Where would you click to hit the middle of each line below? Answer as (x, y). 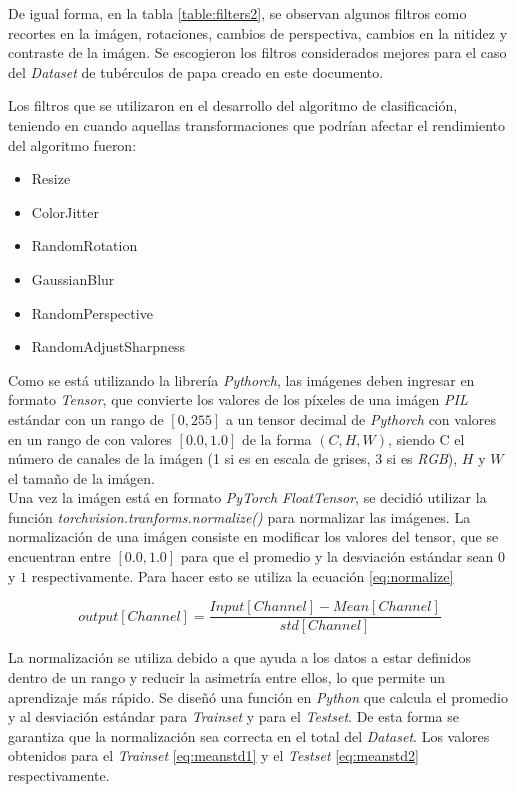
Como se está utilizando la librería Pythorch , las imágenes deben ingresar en (241, 379)
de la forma (276, 438)
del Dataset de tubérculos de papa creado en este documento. (196, 71)
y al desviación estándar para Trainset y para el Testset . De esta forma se (233, 716)
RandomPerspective (92, 312)
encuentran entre (59, 556)
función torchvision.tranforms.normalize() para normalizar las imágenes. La (239, 516)
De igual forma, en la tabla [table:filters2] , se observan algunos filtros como (237, 13)
